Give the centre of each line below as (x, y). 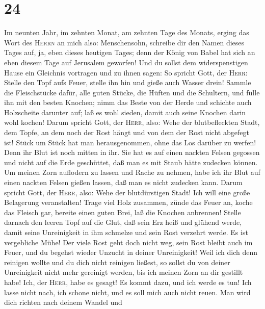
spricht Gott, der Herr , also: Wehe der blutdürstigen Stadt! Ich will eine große (127, 192)
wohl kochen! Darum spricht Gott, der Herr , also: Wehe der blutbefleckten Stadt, (132, 122)
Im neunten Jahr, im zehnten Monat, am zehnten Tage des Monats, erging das (127, 32)
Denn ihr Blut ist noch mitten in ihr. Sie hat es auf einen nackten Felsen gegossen (132, 152)
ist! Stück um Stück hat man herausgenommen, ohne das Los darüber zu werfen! (130, 142)
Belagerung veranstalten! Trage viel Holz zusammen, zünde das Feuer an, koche (128, 202)
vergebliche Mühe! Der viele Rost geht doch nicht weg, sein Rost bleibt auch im (128, 242)
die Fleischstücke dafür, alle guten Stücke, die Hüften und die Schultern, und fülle (132, 92)
